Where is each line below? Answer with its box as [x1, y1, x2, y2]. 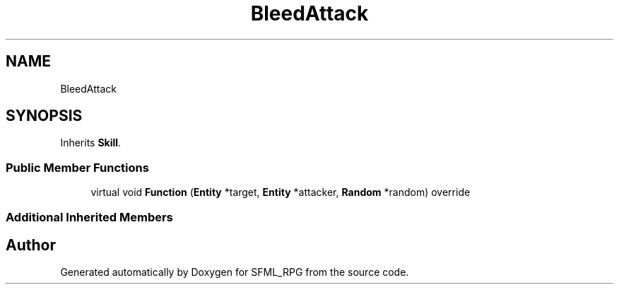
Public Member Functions [6, 160, 149, 175]
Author [6, 236, 56, 254]
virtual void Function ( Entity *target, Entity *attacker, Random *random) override [90, 186, 471, 199]
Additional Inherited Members [6, 209, 173, 224]
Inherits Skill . [60, 137, 122, 149]
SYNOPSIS [6, 107, 83, 125]
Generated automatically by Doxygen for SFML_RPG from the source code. [60, 266, 409, 279]
